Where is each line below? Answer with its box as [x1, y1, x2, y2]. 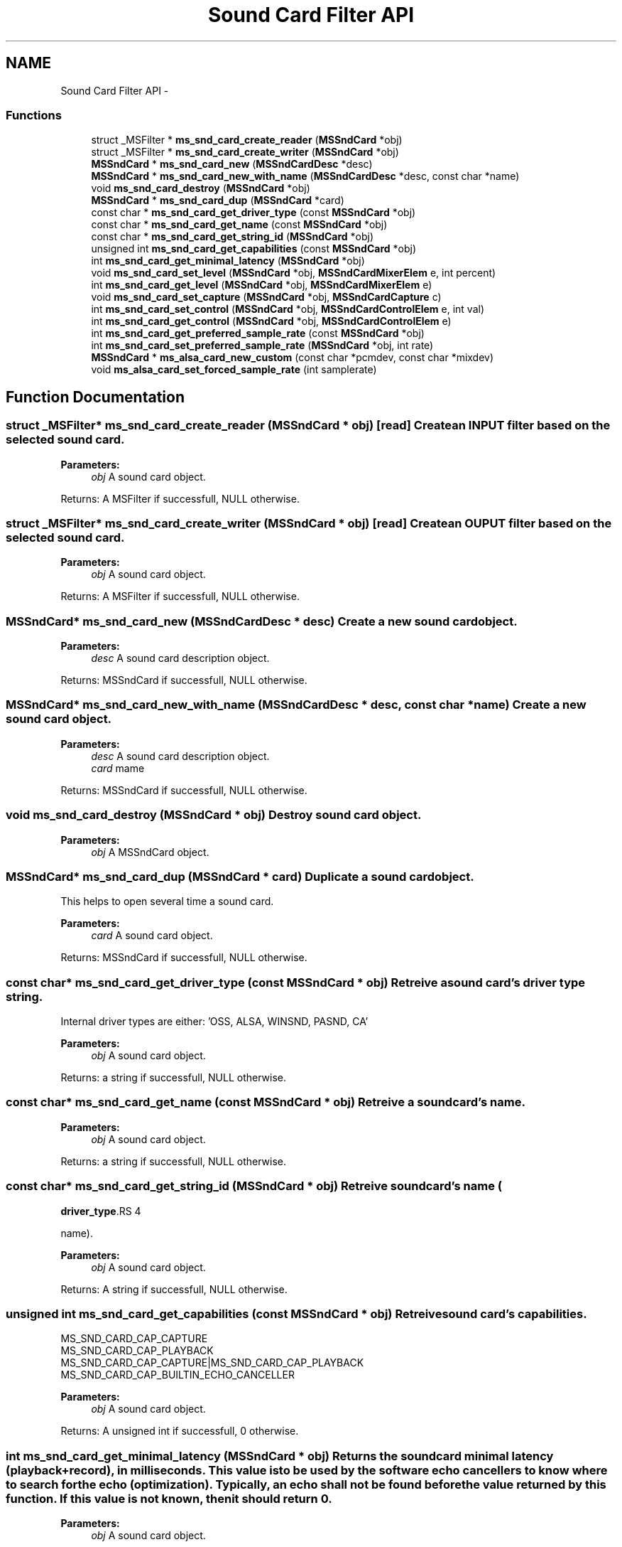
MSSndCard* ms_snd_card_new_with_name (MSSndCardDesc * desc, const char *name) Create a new [6, 697, 586, 712]
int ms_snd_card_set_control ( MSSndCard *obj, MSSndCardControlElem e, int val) [91, 303, 485, 316]
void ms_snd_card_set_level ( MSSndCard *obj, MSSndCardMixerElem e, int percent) [91, 267, 496, 279]
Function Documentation [6, 387, 185, 406]
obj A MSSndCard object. [91, 845, 209, 858]
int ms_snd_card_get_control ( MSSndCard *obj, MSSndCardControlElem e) [91, 315, 452, 328]
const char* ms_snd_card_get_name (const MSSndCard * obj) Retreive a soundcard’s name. [6, 1095, 525, 1110]
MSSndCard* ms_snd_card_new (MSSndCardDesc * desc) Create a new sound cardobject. [6, 614, 518, 628]
